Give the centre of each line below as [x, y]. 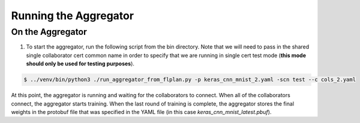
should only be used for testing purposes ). [80, 64]
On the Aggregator [49, 32]
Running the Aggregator [73, 16]
